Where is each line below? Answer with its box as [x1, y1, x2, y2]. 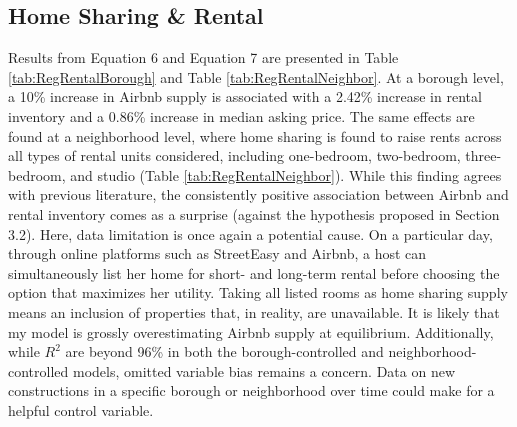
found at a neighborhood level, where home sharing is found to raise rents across [8, 125, 502, 146]
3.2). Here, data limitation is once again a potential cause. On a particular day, [8, 223, 493, 244]
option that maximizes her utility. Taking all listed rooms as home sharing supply [8, 282, 508, 303]
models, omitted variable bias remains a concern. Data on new [72, 360, 456, 381]
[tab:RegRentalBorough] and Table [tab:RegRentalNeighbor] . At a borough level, [8, 66, 504, 87]
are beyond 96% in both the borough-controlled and [65, 341, 384, 362]
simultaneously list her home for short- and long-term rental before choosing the [8, 262, 500, 283]
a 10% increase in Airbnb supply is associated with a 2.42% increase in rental [8, 86, 482, 107]
